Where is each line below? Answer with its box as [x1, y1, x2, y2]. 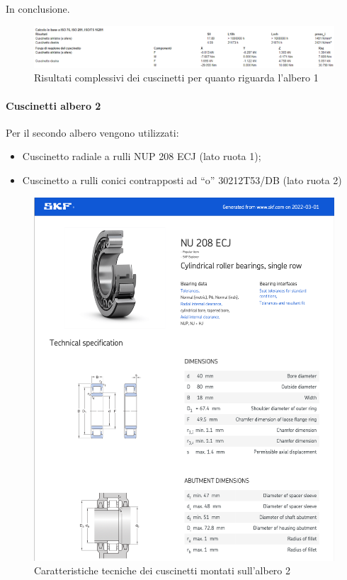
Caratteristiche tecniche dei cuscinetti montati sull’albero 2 [34, 563, 290, 578]
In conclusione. [6, 1, 70, 16]
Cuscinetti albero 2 [6, 98, 101, 113]
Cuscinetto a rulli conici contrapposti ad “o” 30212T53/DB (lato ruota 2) [22, 172, 342, 187]
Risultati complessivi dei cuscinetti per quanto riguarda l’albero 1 [34, 70, 319, 85]
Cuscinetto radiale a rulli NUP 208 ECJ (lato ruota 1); [22, 149, 261, 164]
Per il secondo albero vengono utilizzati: [6, 125, 179, 140]
